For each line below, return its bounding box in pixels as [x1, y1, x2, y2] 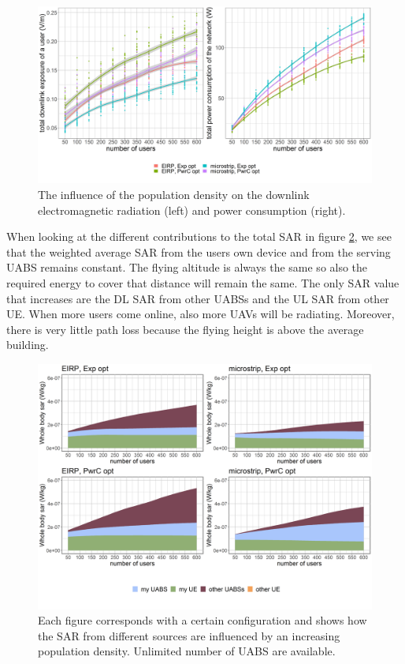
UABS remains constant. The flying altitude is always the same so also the [6, 259, 368, 276]
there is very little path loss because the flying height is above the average [6, 321, 364, 337]
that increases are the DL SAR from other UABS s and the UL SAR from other [6, 290, 389, 306]
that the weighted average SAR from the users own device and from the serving [6, 243, 391, 260]
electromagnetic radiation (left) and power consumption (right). [38, 201, 346, 218]
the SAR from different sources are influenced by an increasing [38, 627, 340, 643]
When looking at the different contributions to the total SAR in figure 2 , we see [6, 228, 392, 245]
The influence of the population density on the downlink [38, 186, 310, 203]
